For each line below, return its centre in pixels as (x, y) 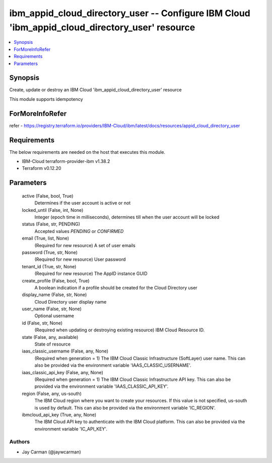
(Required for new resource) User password (80, 259)
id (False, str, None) (42, 323)
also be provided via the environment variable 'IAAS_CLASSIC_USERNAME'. (113, 365)
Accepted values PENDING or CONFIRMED (79, 231)
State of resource (53, 344)
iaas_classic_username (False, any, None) (65, 351)
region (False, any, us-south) (52, 393)
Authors (20, 442)
